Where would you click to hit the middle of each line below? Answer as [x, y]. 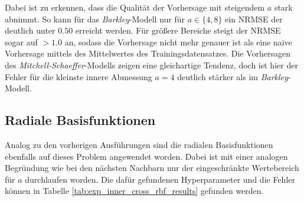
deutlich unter [30, 30]
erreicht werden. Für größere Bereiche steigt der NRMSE [178, 30]
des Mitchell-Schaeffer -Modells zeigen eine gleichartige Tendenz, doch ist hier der [151, 65]
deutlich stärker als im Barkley [233, 76]
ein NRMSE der [254, 19]
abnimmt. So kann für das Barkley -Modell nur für [95, 19]
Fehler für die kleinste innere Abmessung [79, 76]
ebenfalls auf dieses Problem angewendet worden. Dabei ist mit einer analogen [146, 156]
